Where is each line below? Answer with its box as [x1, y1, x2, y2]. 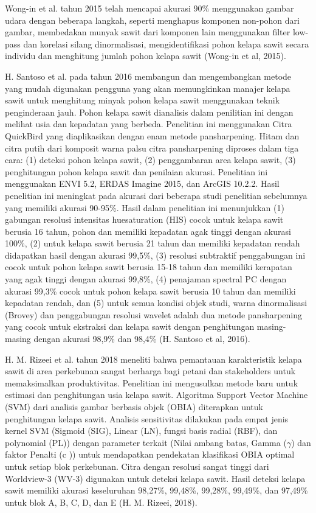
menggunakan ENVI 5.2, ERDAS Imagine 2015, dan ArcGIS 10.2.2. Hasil [5, 177, 280, 190]
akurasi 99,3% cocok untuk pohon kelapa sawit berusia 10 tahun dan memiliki [5, 284, 296, 297]
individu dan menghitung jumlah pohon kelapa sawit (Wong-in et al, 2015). [5, 49, 286, 62]
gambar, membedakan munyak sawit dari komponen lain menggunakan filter [5, 26, 290, 38]
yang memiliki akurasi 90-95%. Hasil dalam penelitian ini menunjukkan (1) [5, 201, 284, 214]
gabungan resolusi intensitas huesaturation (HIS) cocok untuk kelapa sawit [5, 213, 284, 226]
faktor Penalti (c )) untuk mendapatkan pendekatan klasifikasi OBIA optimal [5, 448, 295, 461]
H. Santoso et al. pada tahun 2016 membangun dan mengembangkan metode [5, 69, 292, 82]
